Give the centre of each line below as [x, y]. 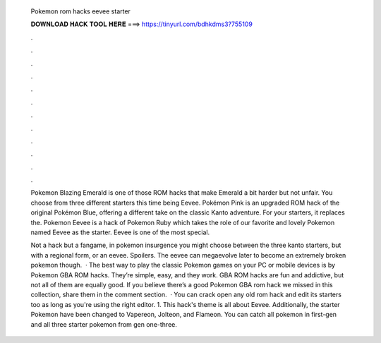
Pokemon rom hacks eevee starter [80, 11]
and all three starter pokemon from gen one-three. [104, 324]
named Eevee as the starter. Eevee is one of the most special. [120, 232]
